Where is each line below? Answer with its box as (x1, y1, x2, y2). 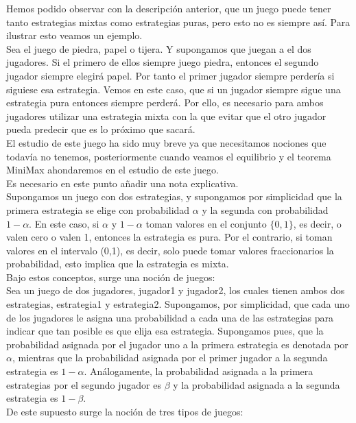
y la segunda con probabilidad (202, 202, 329, 217)
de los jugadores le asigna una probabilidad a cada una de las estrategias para (6, 310, 334, 324)
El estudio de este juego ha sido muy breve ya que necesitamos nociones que (6, 135, 327, 149)
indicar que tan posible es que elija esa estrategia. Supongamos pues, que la (6, 324, 324, 338)
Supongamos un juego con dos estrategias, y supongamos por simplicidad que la (6, 189, 342, 204)
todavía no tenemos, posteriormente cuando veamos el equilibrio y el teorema (6, 149, 331, 163)
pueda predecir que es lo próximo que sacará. (6, 122, 195, 136)
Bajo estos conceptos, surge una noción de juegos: (6, 269, 215, 284)
